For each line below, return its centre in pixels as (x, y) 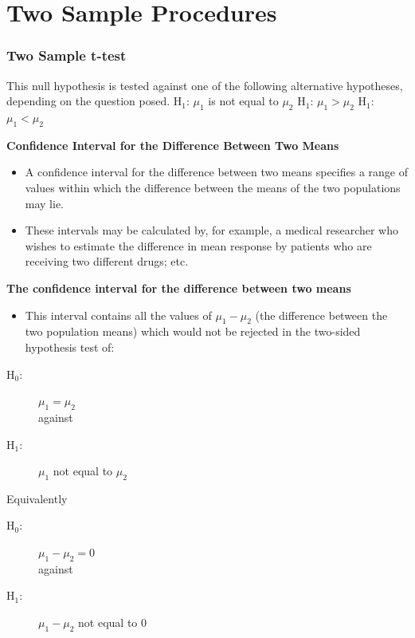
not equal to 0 (113, 622)
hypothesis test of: (70, 347)
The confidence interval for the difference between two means (179, 287)
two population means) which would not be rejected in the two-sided (193, 331)
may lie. (45, 203)
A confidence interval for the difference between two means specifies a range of (216, 172)
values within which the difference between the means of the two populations (213, 187)
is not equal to (243, 101)
